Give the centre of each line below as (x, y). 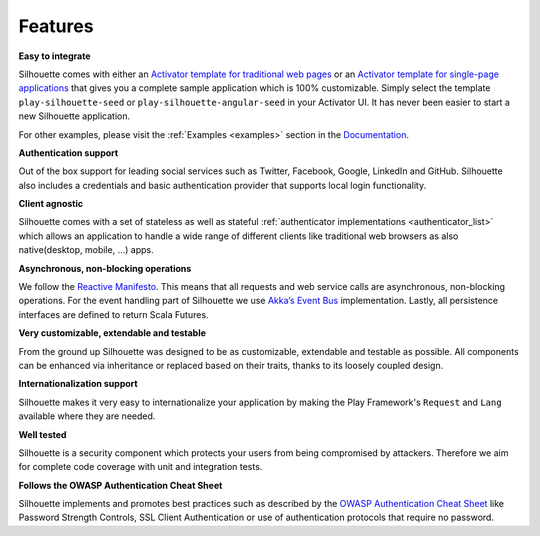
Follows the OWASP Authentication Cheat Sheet (120, 485)
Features (56, 26)
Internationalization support (78, 384)
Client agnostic (51, 204)
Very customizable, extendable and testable (112, 333)
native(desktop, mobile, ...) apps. (86, 250)
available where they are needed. (87, 416)
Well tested (42, 434)
